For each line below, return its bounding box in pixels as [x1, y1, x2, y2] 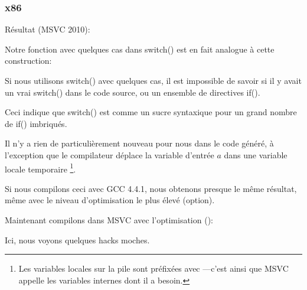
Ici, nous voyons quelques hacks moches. [5, 233, 150, 246]
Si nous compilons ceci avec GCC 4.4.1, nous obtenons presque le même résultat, [5, 182, 297, 194]
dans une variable [224, 148, 288, 161]
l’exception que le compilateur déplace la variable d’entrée [5, 148, 214, 161]
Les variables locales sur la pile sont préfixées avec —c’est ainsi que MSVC [18, 262, 289, 275]
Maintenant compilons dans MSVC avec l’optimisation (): [5, 214, 213, 226]
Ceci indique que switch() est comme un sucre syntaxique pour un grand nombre [5, 106, 297, 118]
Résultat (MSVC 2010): [5, 23, 90, 35]
